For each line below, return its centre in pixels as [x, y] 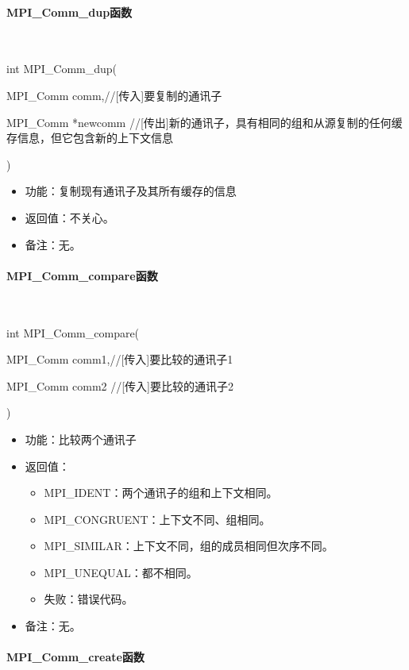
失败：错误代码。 [89, 599]
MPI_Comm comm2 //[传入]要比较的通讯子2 [120, 385]
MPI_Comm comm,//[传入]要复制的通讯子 [114, 95]
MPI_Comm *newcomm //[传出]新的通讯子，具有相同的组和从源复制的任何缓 [204, 122]
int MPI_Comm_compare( [73, 332]
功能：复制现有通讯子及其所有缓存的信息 [131, 191]
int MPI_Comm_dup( [62, 69]
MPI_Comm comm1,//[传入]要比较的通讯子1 [120, 359]
